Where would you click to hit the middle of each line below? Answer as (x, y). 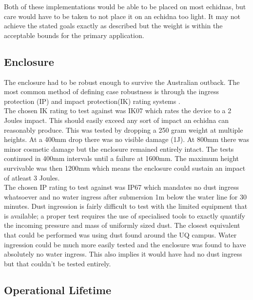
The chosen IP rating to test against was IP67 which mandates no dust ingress (122, 187)
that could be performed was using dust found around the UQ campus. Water (120, 235)
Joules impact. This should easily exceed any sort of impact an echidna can (117, 120)
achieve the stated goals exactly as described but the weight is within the (113, 26)
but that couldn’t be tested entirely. (58, 263)
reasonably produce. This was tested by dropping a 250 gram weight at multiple (124, 130)
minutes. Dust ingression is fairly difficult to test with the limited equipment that (126, 206)
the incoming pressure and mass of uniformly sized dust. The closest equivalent (122, 225)
